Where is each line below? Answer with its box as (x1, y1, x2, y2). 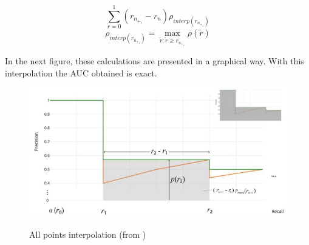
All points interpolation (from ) (29, 228, 146, 241)
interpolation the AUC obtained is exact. (5, 66, 157, 79)
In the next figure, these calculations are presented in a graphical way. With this (5, 55, 304, 67)
